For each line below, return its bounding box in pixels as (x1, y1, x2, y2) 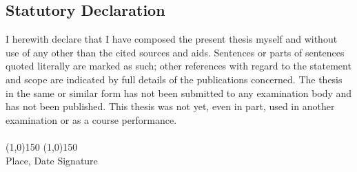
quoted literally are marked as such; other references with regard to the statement (6, 58, 351, 73)
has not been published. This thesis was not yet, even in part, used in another (6, 99, 335, 114)
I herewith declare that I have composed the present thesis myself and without (6, 32, 338, 46)
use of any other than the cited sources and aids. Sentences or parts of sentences (6, 45, 345, 59)
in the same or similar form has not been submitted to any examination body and (6, 85, 352, 100)
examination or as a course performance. (6, 112, 177, 127)
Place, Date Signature (6, 153, 98, 167)
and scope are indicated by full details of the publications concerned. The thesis (6, 72, 343, 86)
